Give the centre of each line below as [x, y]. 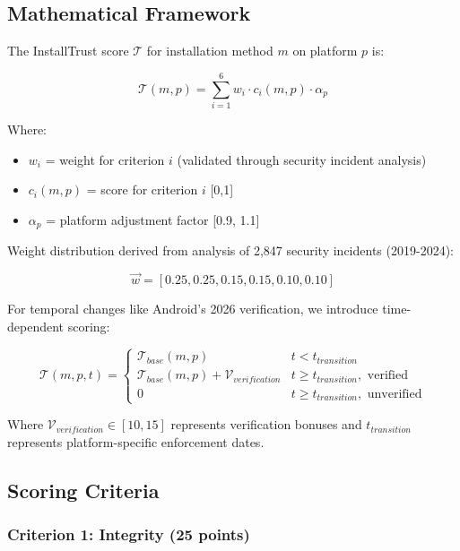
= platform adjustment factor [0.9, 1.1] [153, 219]
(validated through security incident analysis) [302, 159]
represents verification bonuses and [266, 424]
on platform [325, 51]
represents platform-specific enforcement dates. [136, 441]
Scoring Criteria [83, 490]
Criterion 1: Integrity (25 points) [129, 534]
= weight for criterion [105, 159]
